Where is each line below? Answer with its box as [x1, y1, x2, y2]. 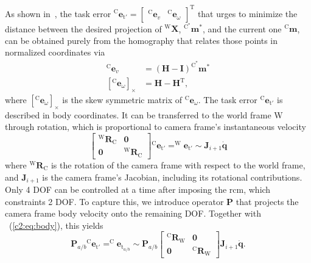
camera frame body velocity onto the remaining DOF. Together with [5, 207, 261, 220]
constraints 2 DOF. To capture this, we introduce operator [5, 195, 224, 207]
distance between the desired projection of [5, 22, 162, 35]
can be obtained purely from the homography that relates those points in [5, 34, 278, 46]
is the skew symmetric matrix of [62, 93, 182, 106]
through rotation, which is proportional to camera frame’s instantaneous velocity [5, 120, 306, 133]
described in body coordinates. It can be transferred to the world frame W [5, 108, 283, 121]
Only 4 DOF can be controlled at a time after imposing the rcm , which [5, 183, 271, 195]
